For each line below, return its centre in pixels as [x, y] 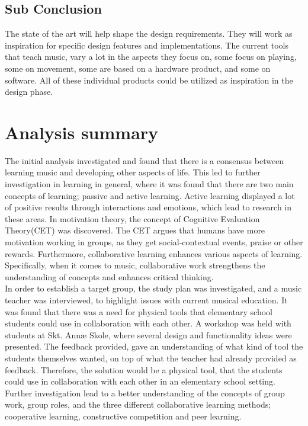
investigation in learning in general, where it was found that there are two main [149, 184]
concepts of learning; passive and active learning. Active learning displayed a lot [150, 195]
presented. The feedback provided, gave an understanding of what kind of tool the [154, 346]
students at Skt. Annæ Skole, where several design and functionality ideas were [148, 334]
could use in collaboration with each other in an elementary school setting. [140, 381]
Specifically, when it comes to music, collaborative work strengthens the [135, 265]
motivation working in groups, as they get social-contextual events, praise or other [154, 242]
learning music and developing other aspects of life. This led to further [133, 172]
